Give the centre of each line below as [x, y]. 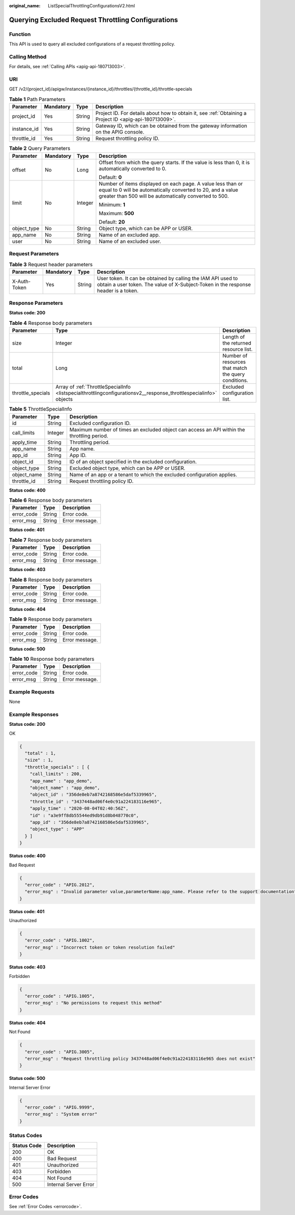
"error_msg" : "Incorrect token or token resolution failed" [100, 947]
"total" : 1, [40, 753]
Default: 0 [110, 177]
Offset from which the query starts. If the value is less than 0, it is [174, 162]
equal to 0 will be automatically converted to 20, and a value [168, 190]
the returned [237, 343]
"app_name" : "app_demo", [61, 781]
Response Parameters [36, 303]
